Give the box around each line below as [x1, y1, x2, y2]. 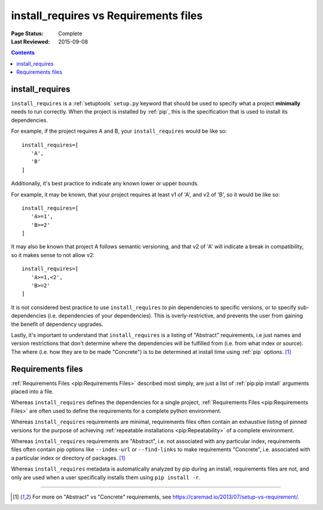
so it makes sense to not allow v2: [11, 251, 95, 258]
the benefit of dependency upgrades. [11, 320, 103, 328]
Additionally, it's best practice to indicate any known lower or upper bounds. [11, 180, 199, 187]
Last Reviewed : [11, 38, 50, 45]
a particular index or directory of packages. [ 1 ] [11, 454, 126, 462]
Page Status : [11, 30, 44, 37]
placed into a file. [11, 388, 54, 395]
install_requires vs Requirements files [11, 9, 203, 22]
